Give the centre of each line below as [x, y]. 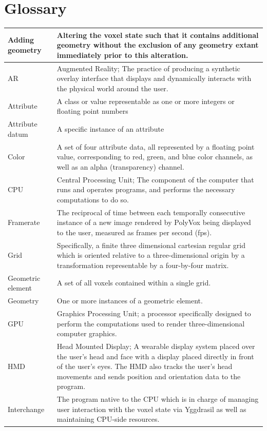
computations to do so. [93, 199]
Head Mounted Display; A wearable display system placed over [156, 346]
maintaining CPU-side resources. [108, 419]
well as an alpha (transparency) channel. [120, 166]
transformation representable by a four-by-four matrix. [143, 265]
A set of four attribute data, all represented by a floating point [156, 146]
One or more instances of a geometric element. [130, 301]
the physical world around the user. [112, 88]
